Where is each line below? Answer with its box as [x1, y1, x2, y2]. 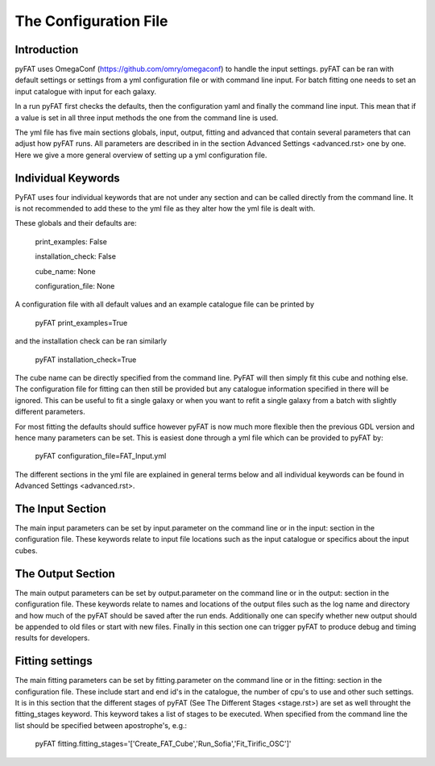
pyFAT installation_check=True [35, 355, 137, 364]
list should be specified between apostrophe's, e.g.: [14, 720, 188, 730]
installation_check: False [35, 252, 117, 261]
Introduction [14, 43, 79, 56]
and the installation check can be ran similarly [14, 336, 168, 346]
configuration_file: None [35, 281, 115, 291]
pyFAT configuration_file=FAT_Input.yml [35, 452, 167, 461]
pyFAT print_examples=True [35, 318, 128, 327]
